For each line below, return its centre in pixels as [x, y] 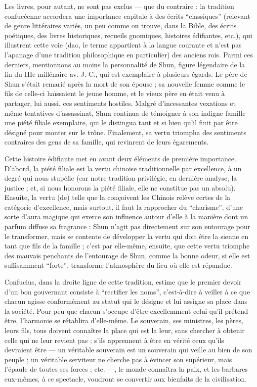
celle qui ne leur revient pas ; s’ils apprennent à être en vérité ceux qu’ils [114, 340]
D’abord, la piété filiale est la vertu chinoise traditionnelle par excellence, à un [123, 168]
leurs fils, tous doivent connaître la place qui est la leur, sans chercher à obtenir [125, 330]
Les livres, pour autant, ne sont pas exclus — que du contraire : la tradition [119, 6]
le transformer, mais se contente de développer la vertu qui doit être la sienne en [127, 236]
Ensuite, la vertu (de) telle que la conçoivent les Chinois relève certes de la [118, 197]
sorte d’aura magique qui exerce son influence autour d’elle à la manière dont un [126, 217]
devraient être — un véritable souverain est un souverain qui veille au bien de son [128, 350]
